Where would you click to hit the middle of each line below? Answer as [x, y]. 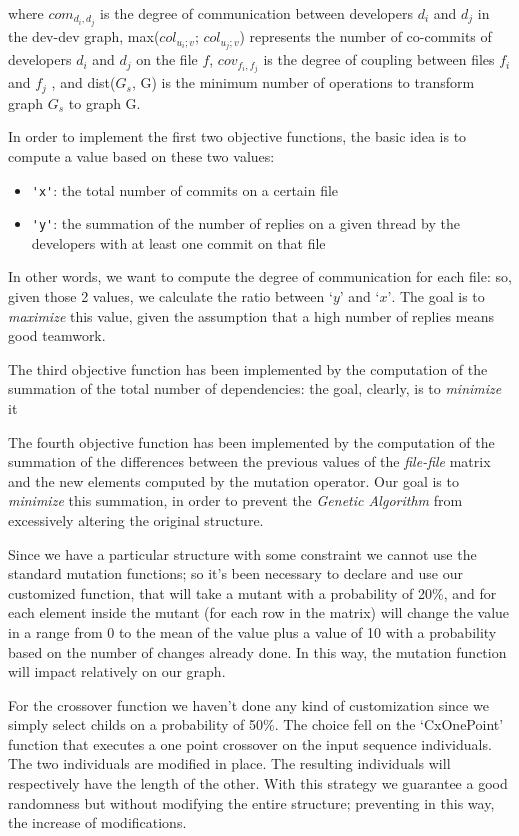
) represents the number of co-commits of [365, 36]
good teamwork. [57, 335]
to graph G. [104, 102]
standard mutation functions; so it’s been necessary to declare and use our [235, 573]
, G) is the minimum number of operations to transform [303, 82]
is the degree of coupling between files [379, 59]
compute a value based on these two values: [141, 155]
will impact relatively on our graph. [117, 671]
